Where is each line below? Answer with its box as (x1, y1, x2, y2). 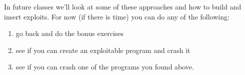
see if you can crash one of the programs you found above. (15, 61, 194, 72)
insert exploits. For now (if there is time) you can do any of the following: (4, 11, 229, 21)
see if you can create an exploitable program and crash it (15, 44, 190, 55)
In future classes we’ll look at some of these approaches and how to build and (4, 1, 241, 11)
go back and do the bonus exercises (15, 28, 124, 38)
